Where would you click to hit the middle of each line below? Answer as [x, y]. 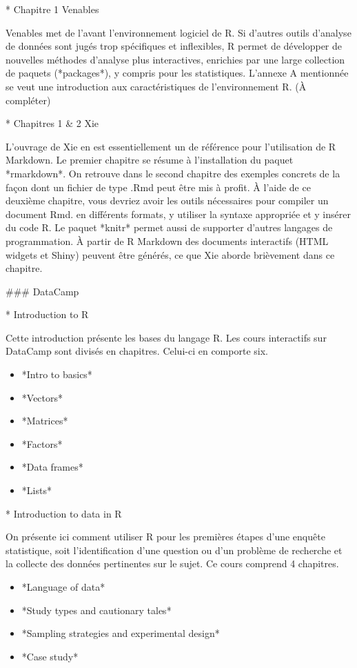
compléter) [28, 100]
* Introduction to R [47, 314]
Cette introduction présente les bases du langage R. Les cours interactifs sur [166, 337]
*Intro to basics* [57, 374]
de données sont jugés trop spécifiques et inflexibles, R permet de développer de [174, 46]
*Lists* [37, 490]
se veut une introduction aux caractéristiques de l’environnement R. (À [156, 86]
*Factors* [42, 443]
